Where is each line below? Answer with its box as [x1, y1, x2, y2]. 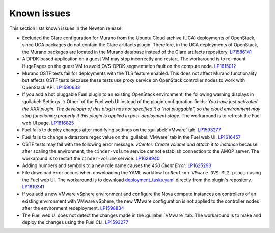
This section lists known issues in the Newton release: [9, 25, 123, 31]
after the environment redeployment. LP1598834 [22, 205, 124, 211]
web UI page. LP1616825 [22, 120, 74, 126]
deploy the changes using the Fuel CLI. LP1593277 [22, 219, 129, 225]
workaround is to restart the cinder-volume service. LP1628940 [22, 155, 160, 161]
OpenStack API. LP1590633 [22, 84, 80, 90]
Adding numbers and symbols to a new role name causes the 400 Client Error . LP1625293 [22, 162, 211, 169]
